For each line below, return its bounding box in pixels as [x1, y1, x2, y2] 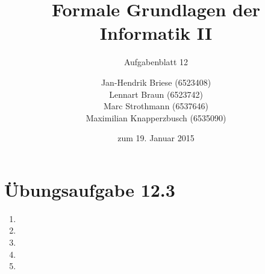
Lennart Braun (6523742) [109, 88, 203, 100]
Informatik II [99, 21, 213, 45]
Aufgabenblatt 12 [123, 56, 189, 68]
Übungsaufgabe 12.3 [4, 177, 175, 202]
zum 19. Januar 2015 [117, 132, 195, 144]
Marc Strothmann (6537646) [104, 100, 208, 112]
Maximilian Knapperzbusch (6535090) [86, 111, 226, 124]
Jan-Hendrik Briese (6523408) [101, 75, 211, 88]
